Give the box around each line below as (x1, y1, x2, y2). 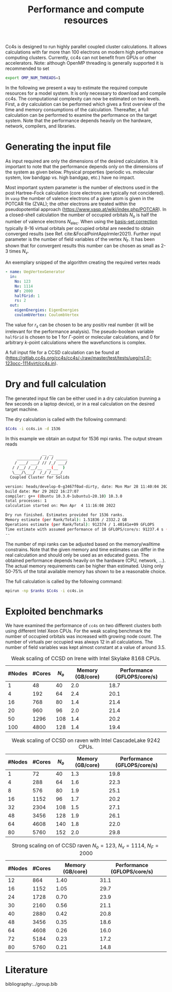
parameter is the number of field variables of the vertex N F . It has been (5, 236, 155, 243)
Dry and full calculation (5, 378, 106, 389)
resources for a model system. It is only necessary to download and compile (5, 90, 166, 96)
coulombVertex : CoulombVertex (14, 312, 79, 317)
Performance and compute (28, 4, 144, 15)
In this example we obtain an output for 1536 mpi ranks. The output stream (5, 435, 163, 441)
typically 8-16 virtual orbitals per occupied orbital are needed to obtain (5, 225, 155, 231)
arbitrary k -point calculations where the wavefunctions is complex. (5, 339, 146, 345)
